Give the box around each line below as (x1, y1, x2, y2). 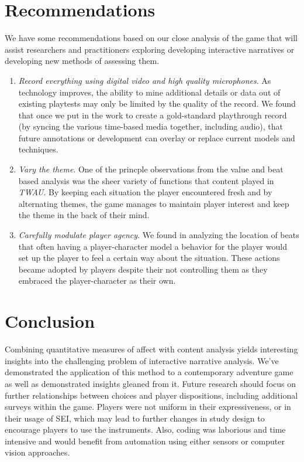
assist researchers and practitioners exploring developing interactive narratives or (5, 43, 295, 55)
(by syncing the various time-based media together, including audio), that (18, 120, 284, 133)
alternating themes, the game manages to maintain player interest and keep (18, 197, 289, 209)
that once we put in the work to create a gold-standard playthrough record (18, 108, 287, 121)
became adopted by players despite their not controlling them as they (18, 263, 268, 275)
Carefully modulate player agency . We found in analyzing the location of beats (18, 229, 299, 241)
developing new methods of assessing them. (5, 55, 160, 67)
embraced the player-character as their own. (18, 274, 176, 287)
